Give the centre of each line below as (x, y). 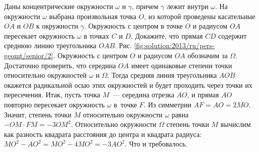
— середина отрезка (144, 95)
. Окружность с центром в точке (134, 26)
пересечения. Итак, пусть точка (52, 95)
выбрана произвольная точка (93, 16)
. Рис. (123, 45)
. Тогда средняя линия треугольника (162, 75)
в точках (97, 35)
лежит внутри (188, 6)
